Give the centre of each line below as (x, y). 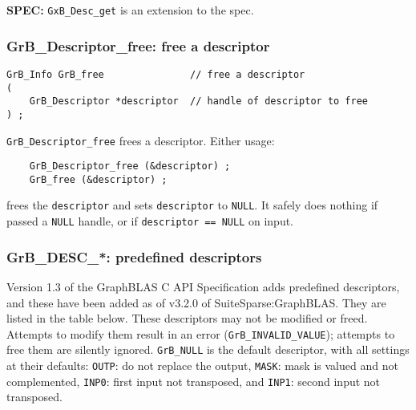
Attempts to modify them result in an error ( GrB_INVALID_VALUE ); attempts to (201, 333)
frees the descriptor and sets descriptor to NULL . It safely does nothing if (192, 205)
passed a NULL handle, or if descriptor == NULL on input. (150, 221)
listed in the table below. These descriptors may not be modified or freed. (187, 318)
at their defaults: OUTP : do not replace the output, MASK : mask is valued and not (202, 365)
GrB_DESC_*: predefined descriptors (134, 256)
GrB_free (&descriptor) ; (98, 179)
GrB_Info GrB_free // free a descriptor (156, 74)
